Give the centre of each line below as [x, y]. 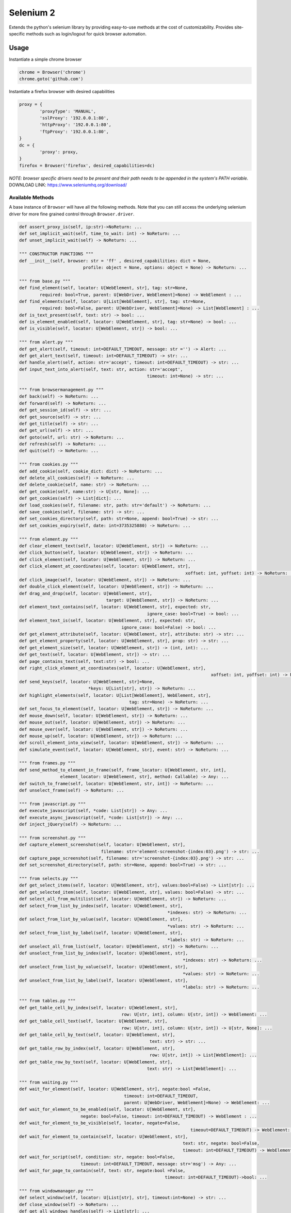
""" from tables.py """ [48, 1001]
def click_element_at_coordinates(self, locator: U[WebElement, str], [105, 566]
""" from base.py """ [45, 281]
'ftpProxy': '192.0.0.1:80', [74, 131]
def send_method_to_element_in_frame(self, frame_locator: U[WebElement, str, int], [123, 770]
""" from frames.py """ [48, 763]
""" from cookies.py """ [49, 464]
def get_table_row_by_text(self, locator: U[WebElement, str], [96, 1062]
